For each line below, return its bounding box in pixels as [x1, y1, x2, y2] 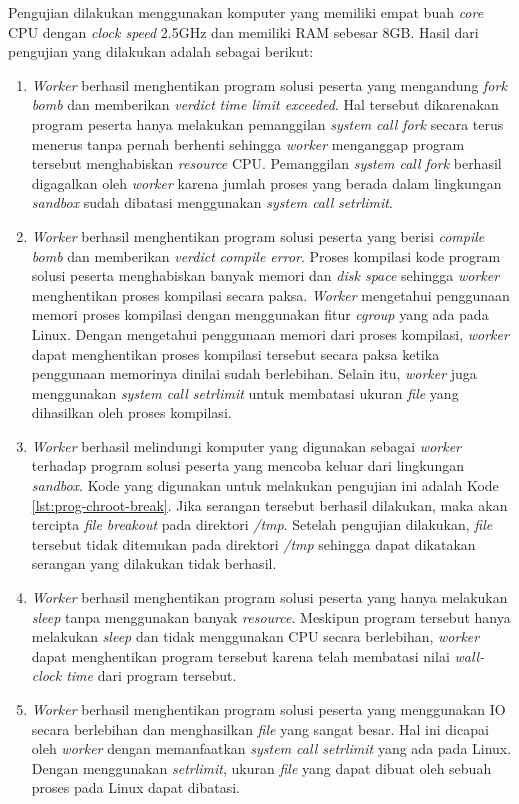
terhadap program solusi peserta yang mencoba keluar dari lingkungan [31, 455, 464, 476]
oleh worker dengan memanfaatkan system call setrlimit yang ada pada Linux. [31, 738, 512, 759]
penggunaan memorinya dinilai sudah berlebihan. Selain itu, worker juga [31, 363, 477, 384]
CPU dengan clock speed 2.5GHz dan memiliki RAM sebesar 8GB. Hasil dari [8, 21, 479, 42]
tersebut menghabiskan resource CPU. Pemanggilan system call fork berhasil [31, 153, 502, 174]
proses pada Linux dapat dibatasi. [31, 777, 240, 798]
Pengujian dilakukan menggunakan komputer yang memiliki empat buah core [8, 2, 484, 22]
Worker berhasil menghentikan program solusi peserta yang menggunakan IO [31, 699, 506, 719]
